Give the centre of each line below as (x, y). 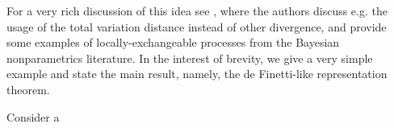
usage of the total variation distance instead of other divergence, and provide (197, 26)
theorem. (28, 89)
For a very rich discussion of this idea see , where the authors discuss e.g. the (197, 10)
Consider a (33, 116)
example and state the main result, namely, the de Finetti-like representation (197, 74)
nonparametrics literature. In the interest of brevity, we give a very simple (190, 58)
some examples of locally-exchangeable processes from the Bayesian (173, 42)
